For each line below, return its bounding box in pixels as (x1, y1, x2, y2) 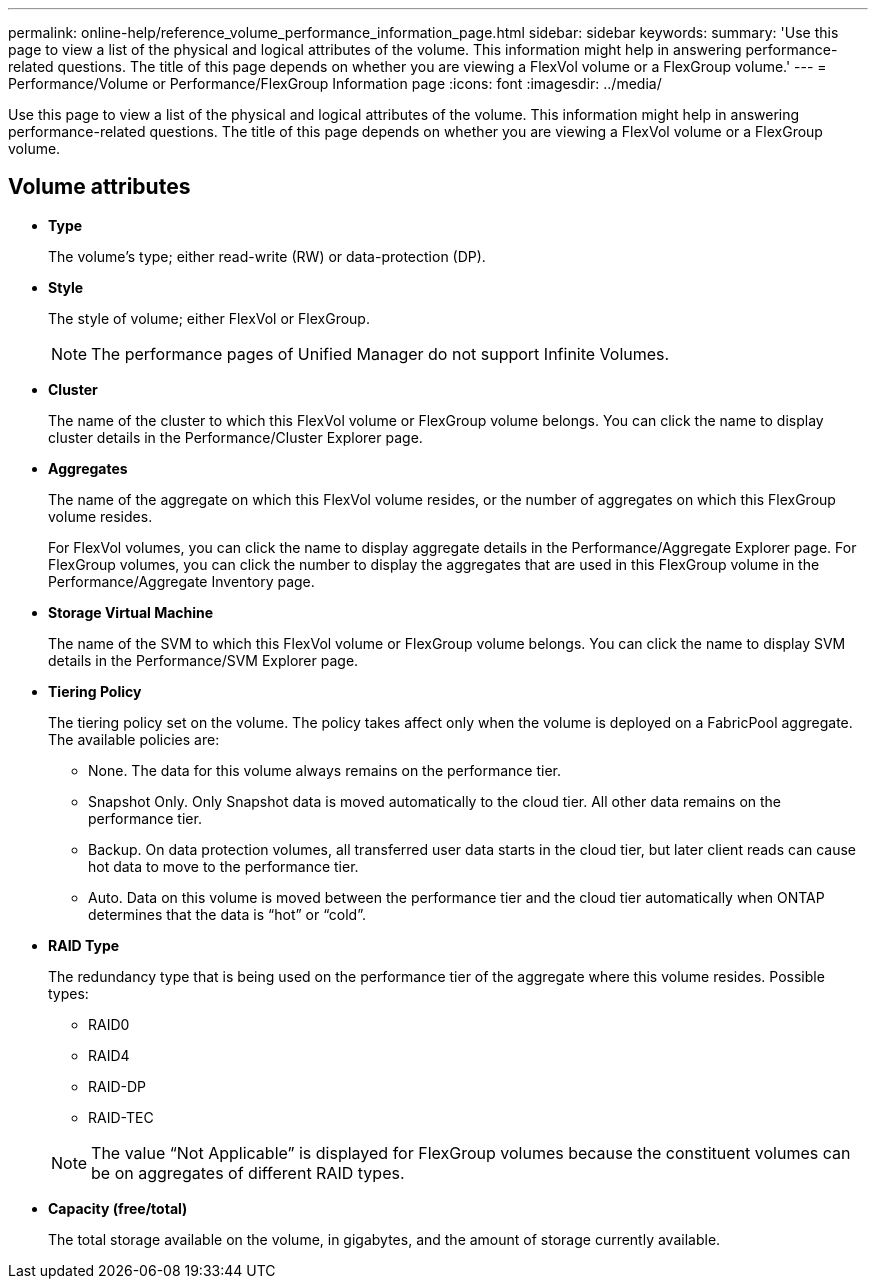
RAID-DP (88, 1077, 147, 1095)
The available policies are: (48, 730, 220, 748)
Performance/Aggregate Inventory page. (48, 572, 315, 590)
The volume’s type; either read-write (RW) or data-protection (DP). (48, 247, 486, 265)
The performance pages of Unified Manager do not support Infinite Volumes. (91, 343, 670, 364)
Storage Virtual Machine (48, 603, 214, 621)
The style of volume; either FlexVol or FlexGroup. (48, 309, 370, 327)
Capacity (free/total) (48, 1199, 188, 1217)
